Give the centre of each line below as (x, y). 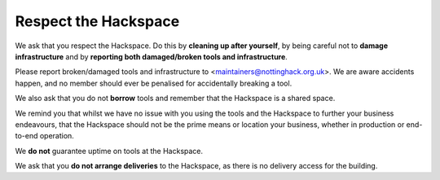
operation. (57, 136)
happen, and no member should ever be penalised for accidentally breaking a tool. (154, 83)
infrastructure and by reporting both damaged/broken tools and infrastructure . (152, 56)
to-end (26, 136)
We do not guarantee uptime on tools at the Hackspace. (109, 151)
